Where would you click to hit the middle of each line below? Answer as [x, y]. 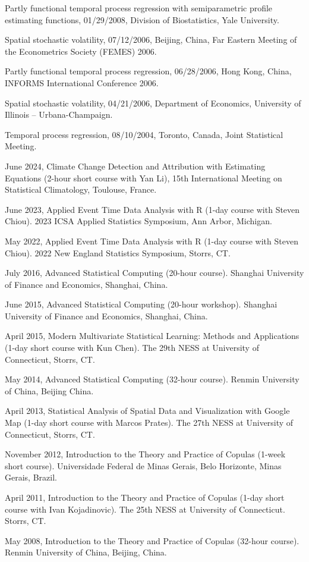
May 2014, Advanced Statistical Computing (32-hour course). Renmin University [152, 379]
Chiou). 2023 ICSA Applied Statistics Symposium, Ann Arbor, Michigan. [138, 221]
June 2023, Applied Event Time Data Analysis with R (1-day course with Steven [152, 209]
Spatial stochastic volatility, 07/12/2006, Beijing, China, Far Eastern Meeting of [151, 40]
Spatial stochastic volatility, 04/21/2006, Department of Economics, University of [153, 103]
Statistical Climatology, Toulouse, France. [81, 189]
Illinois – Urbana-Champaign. [59, 114]
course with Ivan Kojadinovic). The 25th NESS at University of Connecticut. [145, 509]
